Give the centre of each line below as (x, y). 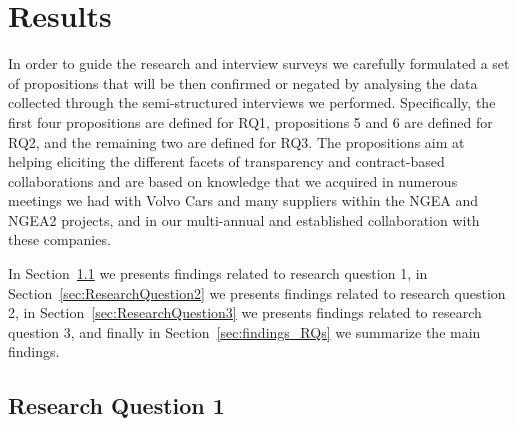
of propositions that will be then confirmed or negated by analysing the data (243, 82)
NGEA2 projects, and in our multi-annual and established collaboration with (244, 219)
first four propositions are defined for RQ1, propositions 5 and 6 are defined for (250, 121)
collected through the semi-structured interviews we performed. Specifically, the (252, 102)
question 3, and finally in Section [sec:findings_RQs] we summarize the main (244, 331)
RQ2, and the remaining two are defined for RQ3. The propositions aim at (236, 141)
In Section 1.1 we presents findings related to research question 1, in (218, 273)
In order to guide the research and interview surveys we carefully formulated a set (259, 63)
